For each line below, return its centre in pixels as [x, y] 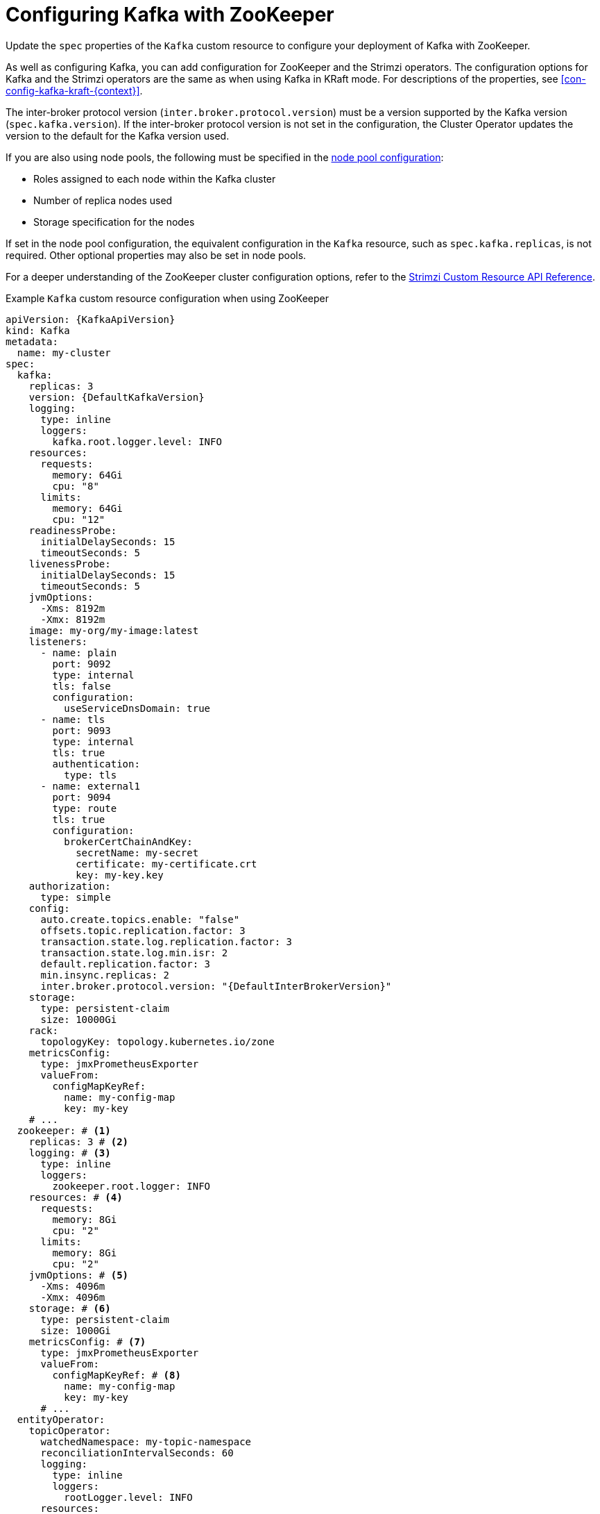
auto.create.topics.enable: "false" [140, 919]
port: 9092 [82, 664]
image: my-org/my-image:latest [114, 630]
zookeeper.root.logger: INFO [131, 1186]
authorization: [70, 886]
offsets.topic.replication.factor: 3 [143, 930]
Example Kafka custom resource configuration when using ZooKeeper [167, 298]
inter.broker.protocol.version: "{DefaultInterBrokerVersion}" [216, 986]
